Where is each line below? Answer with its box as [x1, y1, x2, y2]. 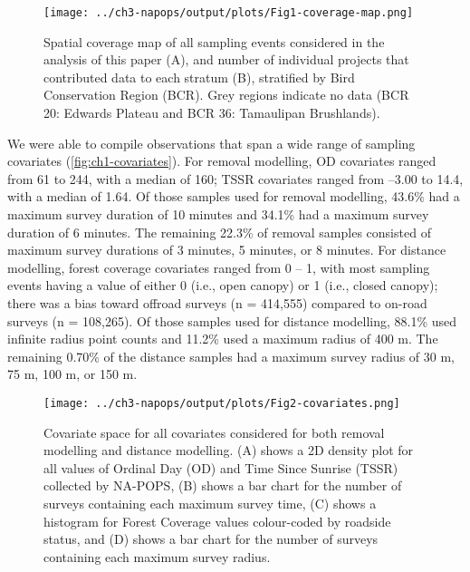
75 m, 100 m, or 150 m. [7, 364, 138, 383]
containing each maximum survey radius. [43, 547, 271, 566]
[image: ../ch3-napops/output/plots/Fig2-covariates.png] [43, 396, 400, 410]
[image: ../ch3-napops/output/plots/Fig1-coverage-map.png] [43, 6, 414, 19]
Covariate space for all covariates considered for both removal [43, 422, 385, 441]
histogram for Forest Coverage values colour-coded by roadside [43, 511, 391, 530]
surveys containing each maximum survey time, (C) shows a [43, 493, 377, 512]
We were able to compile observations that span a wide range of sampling [7, 133, 416, 152]
